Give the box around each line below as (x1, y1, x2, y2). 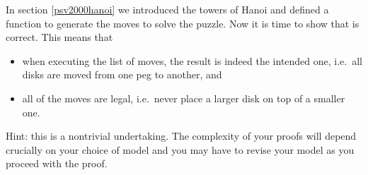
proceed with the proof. (6, 156, 108, 171)
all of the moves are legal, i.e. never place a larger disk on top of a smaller (22, 90, 345, 105)
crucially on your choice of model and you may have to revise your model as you (6, 142, 355, 157)
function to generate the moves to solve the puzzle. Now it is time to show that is (6, 16, 360, 30)
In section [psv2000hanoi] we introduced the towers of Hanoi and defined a (6, 2, 329, 16)
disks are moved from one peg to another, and (22, 67, 222, 82)
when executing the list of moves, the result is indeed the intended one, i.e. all (22, 53, 363, 68)
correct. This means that (6, 30, 113, 44)
